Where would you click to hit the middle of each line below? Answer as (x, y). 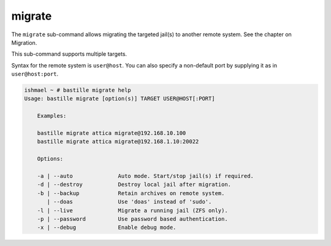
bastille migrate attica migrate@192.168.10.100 (112, 133)
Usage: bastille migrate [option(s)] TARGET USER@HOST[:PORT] (120, 99)
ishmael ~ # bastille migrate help (78, 90)
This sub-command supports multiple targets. (69, 54)
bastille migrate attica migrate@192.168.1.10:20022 (118, 142)
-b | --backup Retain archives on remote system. (131, 193)
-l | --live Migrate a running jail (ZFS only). (132, 210)
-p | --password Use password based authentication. (132, 219)
